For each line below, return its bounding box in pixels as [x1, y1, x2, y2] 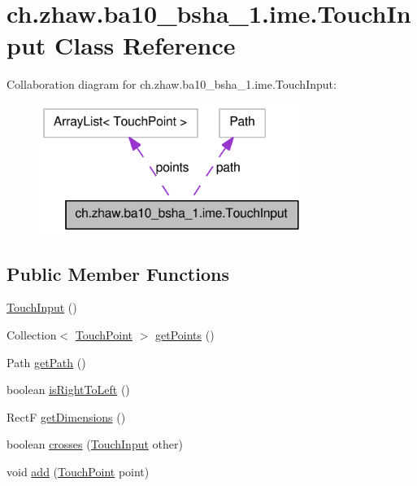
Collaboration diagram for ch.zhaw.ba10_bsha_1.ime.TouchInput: [7, 76, 337, 93]
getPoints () [155, 326, 215, 344]
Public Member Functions [7, 261, 229, 286]
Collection [7, 326, 57, 344]
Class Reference [54, 28, 236, 62]
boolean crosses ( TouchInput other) [7, 436, 183, 453]
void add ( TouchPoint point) [7, 463, 150, 480]
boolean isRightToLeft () [7, 381, 130, 398]
